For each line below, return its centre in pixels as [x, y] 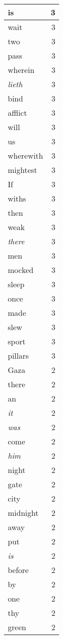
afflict [18, 113]
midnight [23, 513]
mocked [21, 270]
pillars [18, 355]
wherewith [26, 155]
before [18, 570]
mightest [23, 170]
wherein [21, 70]
